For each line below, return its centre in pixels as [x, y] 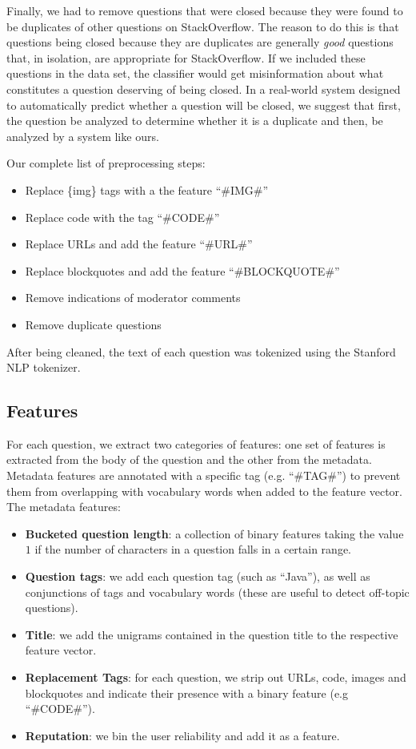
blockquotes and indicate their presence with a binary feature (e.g [187, 693]
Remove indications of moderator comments [133, 298]
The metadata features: [64, 507]
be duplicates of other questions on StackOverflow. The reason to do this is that [203, 26]
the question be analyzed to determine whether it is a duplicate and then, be [195, 121]
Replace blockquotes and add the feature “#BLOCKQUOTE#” [182, 270]
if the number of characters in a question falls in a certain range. [193, 549]
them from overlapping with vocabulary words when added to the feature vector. [204, 491]
